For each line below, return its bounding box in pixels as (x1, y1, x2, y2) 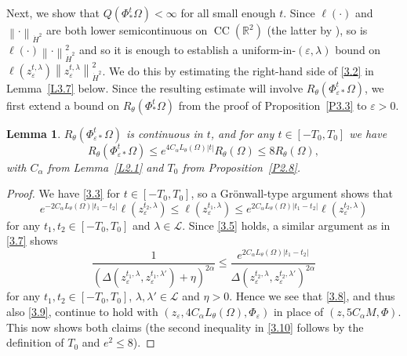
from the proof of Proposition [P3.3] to (178, 96, 367, 113)
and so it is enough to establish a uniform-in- (78, 41, 296, 57)
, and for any (210, 125, 274, 141)
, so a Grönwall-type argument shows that (191, 185, 393, 202)
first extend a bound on (6, 96, 120, 113)
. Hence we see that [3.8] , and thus (229, 288, 395, 304)
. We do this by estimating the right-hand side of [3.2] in (102, 62, 374, 78)
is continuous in (125, 125, 203, 141)
